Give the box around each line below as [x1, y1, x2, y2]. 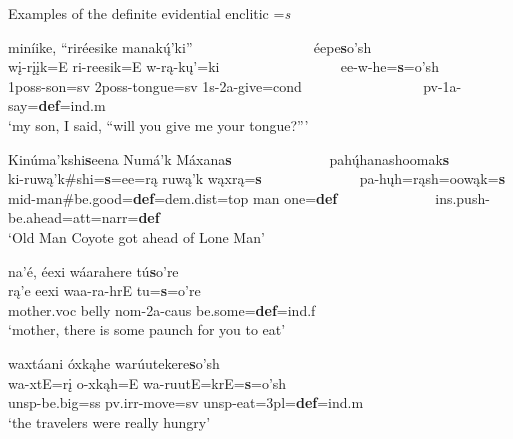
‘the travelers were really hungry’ [8, 411, 211, 432]
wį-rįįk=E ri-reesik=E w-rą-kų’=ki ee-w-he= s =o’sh [8, 56, 439, 77]
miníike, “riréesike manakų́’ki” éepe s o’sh [8, 36, 372, 57]
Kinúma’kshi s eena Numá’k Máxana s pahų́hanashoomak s [8, 148, 450, 169]
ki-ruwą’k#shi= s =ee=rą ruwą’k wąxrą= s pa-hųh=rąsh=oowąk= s [8, 168, 505, 189]
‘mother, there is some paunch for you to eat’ [8, 319, 286, 340]
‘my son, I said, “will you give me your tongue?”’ [8, 114, 309, 135]
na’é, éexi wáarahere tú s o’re [8, 260, 179, 281]
